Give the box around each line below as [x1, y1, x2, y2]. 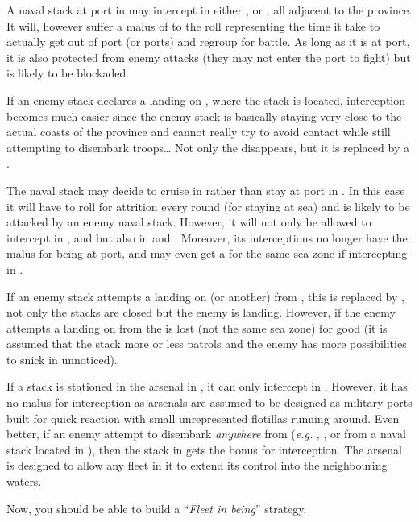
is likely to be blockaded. [6, 64, 130, 81]
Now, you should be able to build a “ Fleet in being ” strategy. [6, 499, 307, 516]
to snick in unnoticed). [6, 350, 118, 367]
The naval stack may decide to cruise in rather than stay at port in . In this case [6, 181, 405, 198]
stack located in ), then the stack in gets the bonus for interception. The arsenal [6, 441, 402, 458]
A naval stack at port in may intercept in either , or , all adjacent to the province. [6, 2, 413, 18]
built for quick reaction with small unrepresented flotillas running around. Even [6, 409, 400, 426]
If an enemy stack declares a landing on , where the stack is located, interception [6, 91, 406, 108]
